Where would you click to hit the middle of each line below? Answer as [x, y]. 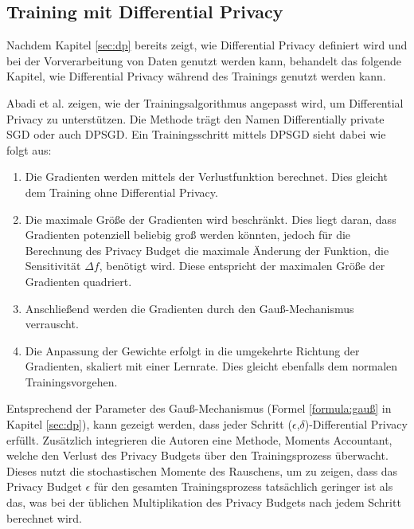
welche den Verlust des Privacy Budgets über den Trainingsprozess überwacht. [197, 455]
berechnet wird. [44, 517]
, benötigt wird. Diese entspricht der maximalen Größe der [242, 266]
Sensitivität [53, 266]
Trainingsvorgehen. [71, 381]
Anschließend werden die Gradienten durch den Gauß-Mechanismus [189, 308]
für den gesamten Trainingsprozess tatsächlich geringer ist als [243, 486]
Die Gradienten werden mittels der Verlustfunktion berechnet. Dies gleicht [206, 176]
